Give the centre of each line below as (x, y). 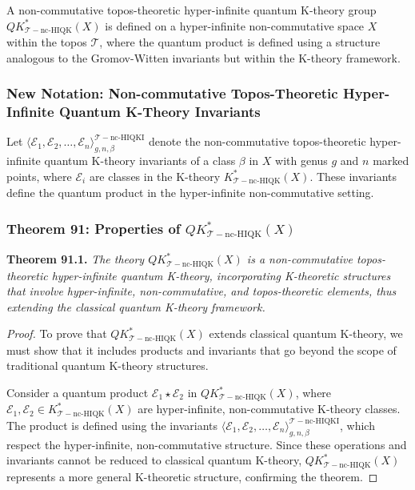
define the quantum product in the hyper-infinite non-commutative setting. (190, 193)
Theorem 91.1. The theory (76, 259)
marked (391, 161)
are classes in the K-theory (155, 176)
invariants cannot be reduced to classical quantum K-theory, (154, 460)
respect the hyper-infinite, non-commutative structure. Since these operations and (207, 444)
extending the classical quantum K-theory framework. (136, 306)
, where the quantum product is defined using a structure (240, 42)
